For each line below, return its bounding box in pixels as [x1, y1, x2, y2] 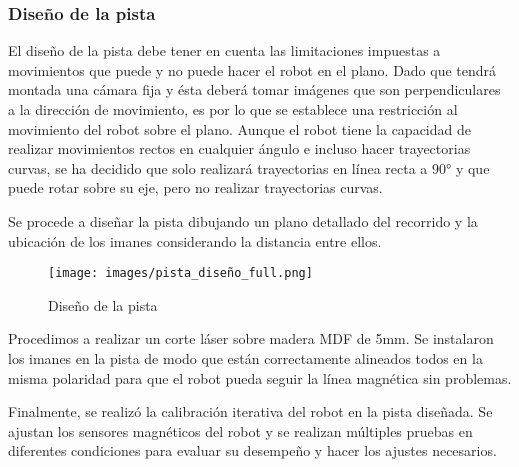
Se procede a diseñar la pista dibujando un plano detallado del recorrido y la [8, 210, 478, 231]
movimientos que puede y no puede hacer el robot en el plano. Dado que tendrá [8, 59, 497, 80]
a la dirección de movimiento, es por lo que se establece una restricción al [8, 99, 458, 119]
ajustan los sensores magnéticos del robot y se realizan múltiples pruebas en [8, 420, 473, 441]
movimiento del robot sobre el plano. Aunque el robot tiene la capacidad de [8, 118, 471, 139]
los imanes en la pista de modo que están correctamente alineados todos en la [8, 348, 483, 368]
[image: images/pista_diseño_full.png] [48, 266, 313, 281]
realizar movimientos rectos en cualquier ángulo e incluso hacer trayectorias [8, 138, 471, 159]
